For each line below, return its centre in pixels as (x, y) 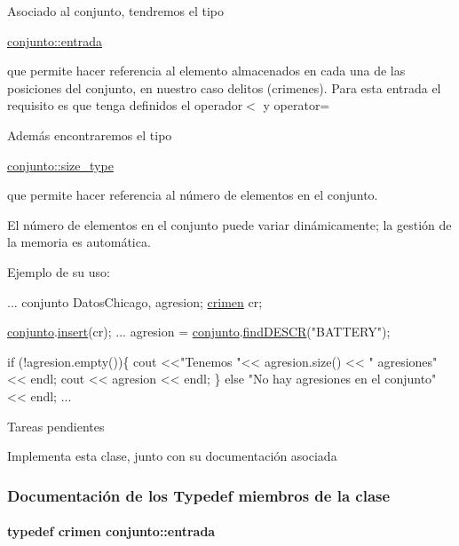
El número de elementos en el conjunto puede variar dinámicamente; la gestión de (229, 224)
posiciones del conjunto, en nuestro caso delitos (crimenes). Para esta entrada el (224, 87)
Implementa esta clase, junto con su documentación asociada (172, 456)
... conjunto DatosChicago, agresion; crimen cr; (135, 301)
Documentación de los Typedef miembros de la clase (199, 495)
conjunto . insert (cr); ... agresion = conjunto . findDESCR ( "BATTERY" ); (199, 332)
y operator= (297, 105)
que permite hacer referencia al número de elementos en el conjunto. (193, 195)
